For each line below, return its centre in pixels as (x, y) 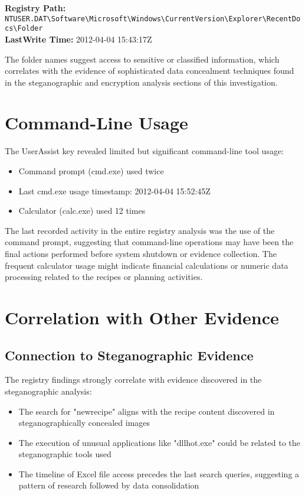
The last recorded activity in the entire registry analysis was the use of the (140, 230)
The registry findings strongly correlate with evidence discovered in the (133, 380)
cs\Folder (24, 29)
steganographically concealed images (84, 423)
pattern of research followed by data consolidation (109, 485)
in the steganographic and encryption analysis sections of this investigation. (141, 82)
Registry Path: (35, 8)
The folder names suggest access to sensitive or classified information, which (142, 59)
